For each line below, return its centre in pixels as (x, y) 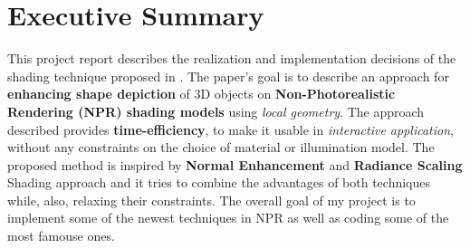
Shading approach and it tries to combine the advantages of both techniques (219, 182)
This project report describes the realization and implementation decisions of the (232, 58)
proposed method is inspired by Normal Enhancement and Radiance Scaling (235, 164)
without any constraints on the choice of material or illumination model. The (221, 147)
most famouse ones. (61, 236)
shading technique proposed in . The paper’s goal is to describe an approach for (228, 76)
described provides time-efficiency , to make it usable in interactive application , (230, 129)
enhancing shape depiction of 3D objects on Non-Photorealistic (201, 94)
